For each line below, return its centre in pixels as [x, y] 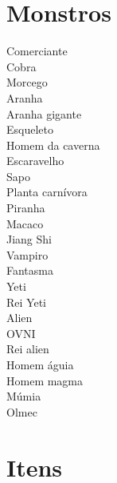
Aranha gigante [44, 113]
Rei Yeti [26, 302]
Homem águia [40, 364]
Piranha [26, 208]
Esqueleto [30, 129]
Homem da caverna [53, 145]
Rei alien [28, 349]
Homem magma [45, 380]
